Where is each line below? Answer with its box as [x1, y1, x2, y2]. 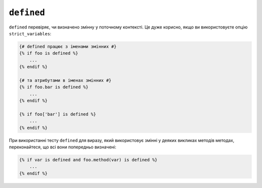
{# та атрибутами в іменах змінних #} [19, 77, 112, 83]
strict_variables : [9, 30, 51, 36]
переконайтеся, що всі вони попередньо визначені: [9, 144, 116, 150]
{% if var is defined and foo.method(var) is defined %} [19, 157, 158, 162]
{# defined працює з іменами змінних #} [19, 43, 116, 49]
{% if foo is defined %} [19, 51, 79, 56]
